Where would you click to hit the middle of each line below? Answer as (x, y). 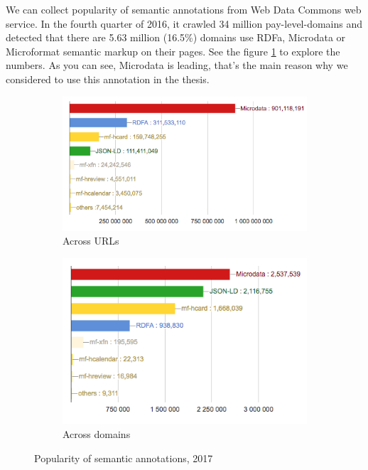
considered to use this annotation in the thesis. (108, 79)
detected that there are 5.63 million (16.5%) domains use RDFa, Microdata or (176, 37)
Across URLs (91, 241)
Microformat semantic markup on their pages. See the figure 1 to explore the (173, 51)
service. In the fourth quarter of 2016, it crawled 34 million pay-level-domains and (184, 23)
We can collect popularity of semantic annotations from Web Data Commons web (184, 9)
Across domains (97, 433)
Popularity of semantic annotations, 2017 (124, 458)
